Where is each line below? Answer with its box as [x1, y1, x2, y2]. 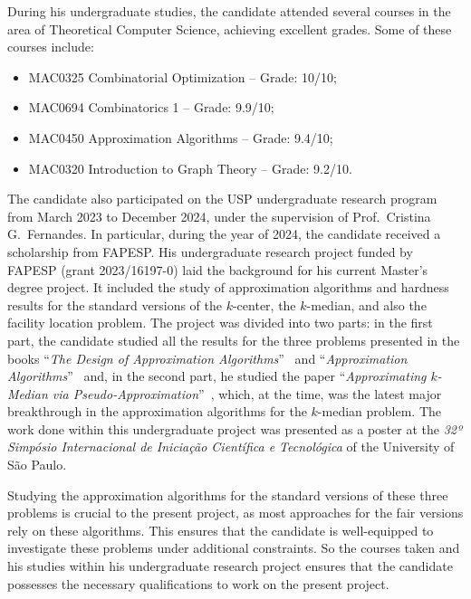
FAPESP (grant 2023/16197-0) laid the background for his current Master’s [7, 260, 428, 279]
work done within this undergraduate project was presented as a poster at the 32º [7, 419, 462, 438]
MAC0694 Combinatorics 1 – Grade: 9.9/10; [28, 98, 274, 117]
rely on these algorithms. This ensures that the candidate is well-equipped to [7, 520, 434, 539]
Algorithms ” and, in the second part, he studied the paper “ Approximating [7, 366, 427, 385]
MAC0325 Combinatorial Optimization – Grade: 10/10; [28, 67, 337, 86]
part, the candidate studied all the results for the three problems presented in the [7, 330, 460, 349]
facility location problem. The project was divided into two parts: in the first [7, 313, 433, 332]
